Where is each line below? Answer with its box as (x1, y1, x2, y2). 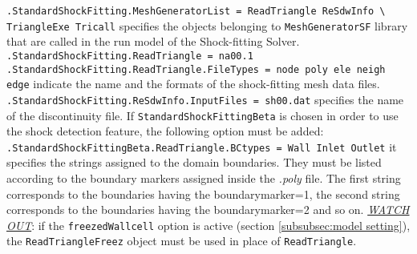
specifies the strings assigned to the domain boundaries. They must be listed (6, 154, 382, 171)
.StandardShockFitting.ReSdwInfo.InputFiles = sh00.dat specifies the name (6, 91, 404, 107)
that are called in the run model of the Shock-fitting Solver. (6, 33, 300, 50)
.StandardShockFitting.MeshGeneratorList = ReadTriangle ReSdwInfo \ (6, 6, 386, 17)
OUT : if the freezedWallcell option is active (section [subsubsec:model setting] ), (6, 216, 411, 233)
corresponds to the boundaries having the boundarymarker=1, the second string (6, 185, 400, 202)
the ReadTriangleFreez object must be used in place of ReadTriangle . (6, 232, 357, 249)
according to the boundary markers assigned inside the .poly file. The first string (6, 170, 401, 187)
